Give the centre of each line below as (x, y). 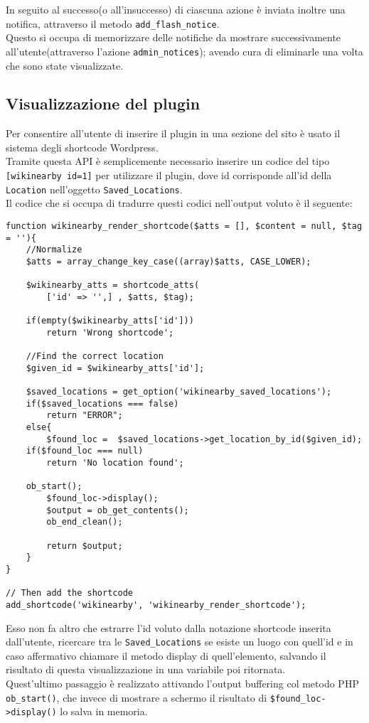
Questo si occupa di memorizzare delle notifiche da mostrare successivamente (173, 37)
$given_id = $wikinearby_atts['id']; (115, 368)
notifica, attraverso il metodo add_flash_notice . (113, 23)
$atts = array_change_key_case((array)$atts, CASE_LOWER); (169, 261)
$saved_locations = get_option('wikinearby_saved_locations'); (179, 392)
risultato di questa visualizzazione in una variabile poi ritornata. (146, 669)
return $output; (85, 546)
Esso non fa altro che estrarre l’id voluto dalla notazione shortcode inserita (169, 627)
